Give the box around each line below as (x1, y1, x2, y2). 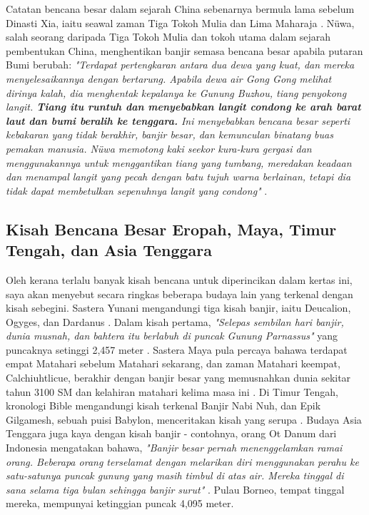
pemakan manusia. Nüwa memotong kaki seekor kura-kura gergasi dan (6, 141, 312, 155)
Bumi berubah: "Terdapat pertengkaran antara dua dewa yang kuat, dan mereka (6, 57, 355, 72)
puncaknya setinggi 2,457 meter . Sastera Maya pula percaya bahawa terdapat (6, 342, 348, 357)
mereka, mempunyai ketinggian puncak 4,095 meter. (6, 496, 234, 511)
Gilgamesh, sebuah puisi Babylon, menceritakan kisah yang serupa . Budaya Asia (6, 412, 362, 427)
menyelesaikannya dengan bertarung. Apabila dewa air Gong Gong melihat (6, 71, 332, 86)
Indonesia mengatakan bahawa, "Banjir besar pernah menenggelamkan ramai (6, 440, 343, 455)
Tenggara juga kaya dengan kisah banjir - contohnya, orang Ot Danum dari (6, 426, 337, 441)
